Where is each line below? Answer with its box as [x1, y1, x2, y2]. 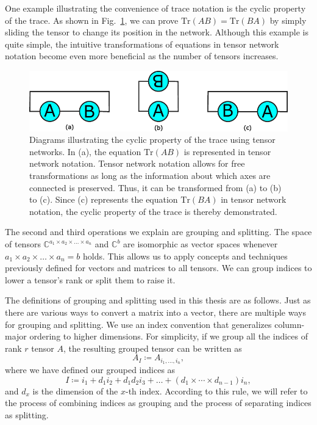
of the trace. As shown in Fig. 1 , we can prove [5, 13, 179, 26]
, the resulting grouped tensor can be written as [63, 341, 242, 354]
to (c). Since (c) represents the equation [29, 193, 178, 206]
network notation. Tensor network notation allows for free [29, 157, 245, 170]
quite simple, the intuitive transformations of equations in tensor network [5, 37, 279, 50]
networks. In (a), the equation [29, 145, 141, 158]
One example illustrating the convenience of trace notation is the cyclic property [5, 2, 306, 14]
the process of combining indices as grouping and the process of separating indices [5, 396, 312, 409]
